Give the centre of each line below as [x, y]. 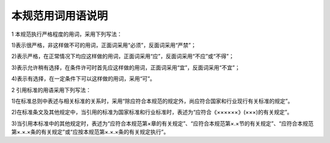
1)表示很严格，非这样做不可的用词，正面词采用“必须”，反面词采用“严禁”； [104, 45]
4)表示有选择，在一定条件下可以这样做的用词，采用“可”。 [83, 78]
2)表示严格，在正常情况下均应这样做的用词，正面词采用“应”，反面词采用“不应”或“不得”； [123, 56]
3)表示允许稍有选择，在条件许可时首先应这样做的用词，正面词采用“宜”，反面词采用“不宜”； [126, 68]
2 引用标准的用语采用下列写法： [51, 90]
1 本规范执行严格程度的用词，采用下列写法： [67, 34]
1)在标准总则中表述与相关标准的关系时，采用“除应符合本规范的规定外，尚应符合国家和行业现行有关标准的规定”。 [152, 101]
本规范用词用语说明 [60, 16]
